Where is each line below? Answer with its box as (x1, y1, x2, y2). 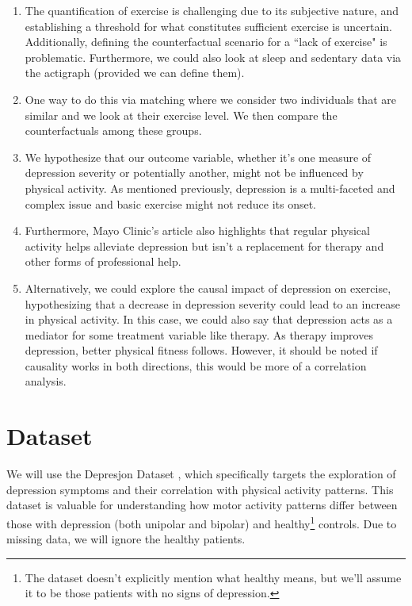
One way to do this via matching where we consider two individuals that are (25, 90, 396, 107)
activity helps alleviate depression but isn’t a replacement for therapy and (25, 237, 384, 254)
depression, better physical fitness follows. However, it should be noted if (25, 342, 378, 359)
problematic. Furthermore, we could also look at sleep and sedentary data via (25, 48, 402, 65)
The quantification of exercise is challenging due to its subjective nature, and (25, 2, 399, 18)
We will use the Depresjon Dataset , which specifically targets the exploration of (6, 466, 396, 482)
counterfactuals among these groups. (25, 122, 202, 139)
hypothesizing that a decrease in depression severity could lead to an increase (25, 295, 400, 312)
